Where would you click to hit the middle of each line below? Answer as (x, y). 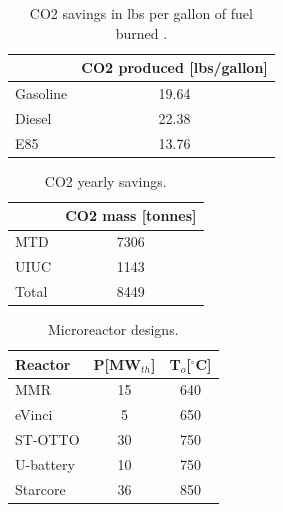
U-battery (45, 464)
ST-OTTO (47, 439)
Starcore (40, 488)
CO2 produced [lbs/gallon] (174, 67)
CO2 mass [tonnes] (131, 215)
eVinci (34, 414)
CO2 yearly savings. (105, 180)
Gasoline (41, 93)
